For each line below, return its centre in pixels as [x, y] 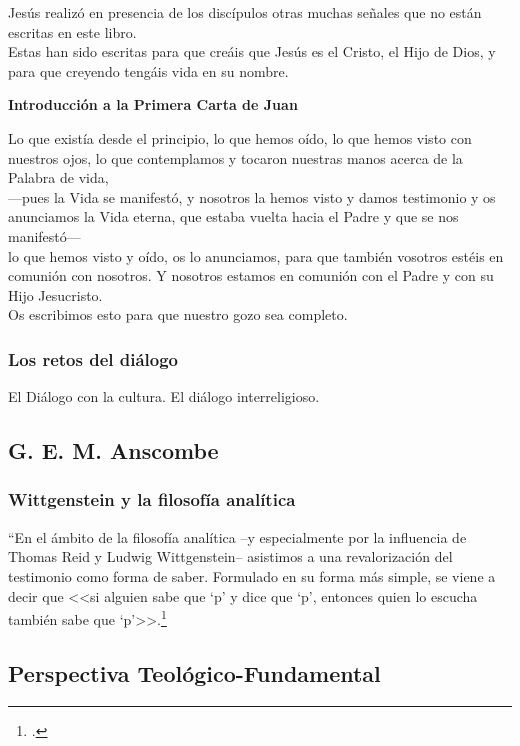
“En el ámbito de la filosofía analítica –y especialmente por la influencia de [237, 536]
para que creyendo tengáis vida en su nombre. [148, 70]
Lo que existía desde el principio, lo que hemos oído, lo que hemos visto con [240, 137]
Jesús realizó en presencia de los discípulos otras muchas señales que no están [245, 12]
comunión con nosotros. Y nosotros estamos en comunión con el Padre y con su [251, 275]
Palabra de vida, [58, 177]
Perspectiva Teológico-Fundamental [194, 672]
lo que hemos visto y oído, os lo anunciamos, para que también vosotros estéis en [256, 255]
